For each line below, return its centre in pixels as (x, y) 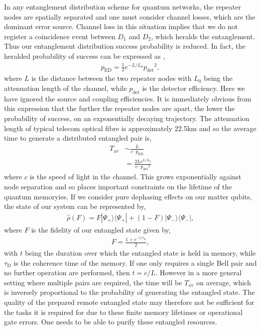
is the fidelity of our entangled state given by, (101, 229)
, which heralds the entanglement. (203, 36)
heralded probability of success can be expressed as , (85, 56)
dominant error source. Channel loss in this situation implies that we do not (121, 26)
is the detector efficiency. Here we (194, 88)
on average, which (224, 282)
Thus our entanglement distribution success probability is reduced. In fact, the (125, 46)
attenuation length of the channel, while (66, 88)
